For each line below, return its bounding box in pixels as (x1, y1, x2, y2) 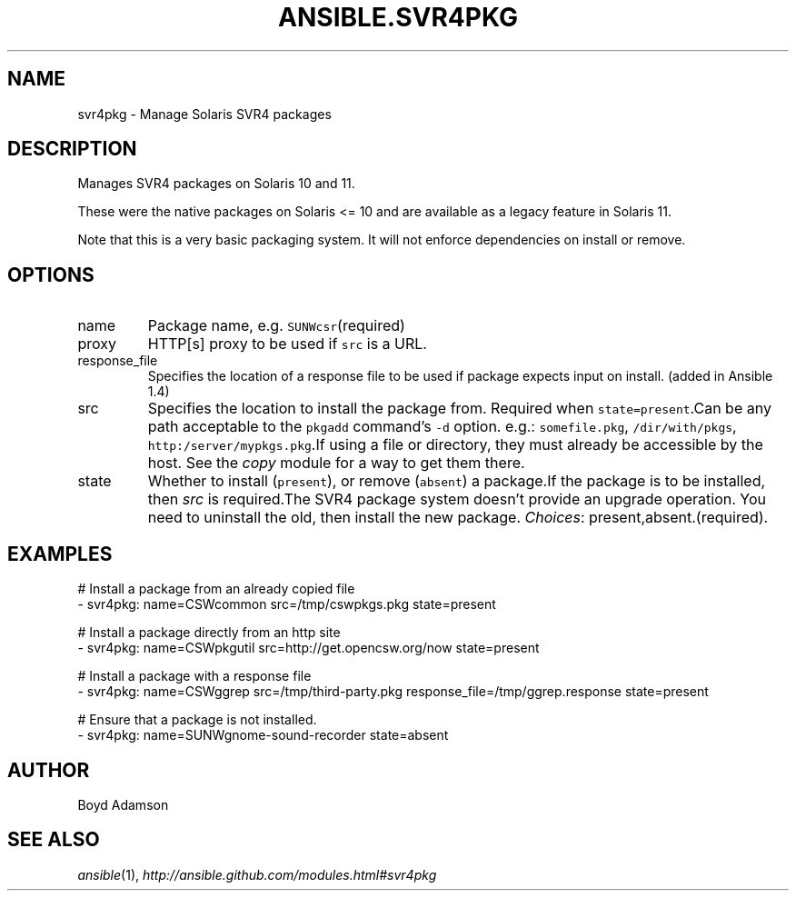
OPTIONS (7, 263, 95, 286)
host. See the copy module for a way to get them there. (147, 454, 525, 473)
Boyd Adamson (77, 796, 169, 813)
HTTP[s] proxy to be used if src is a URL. (147, 334, 427, 354)
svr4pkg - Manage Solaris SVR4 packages (77, 105, 332, 122)
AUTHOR (7, 758, 90, 782)
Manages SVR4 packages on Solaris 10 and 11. (77, 175, 355, 192)
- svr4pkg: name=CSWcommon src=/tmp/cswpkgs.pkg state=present (77, 596, 496, 613)
